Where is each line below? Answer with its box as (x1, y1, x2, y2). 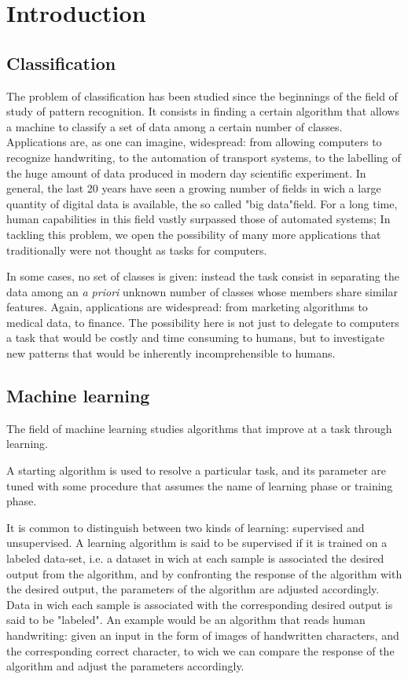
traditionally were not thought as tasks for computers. (6, 241, 267, 258)
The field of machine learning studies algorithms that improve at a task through (6, 420, 392, 436)
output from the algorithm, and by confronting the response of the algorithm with (6, 565, 402, 582)
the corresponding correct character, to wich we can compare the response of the (6, 642, 395, 659)
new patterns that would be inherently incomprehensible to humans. (6, 345, 336, 362)
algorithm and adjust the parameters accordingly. (6, 658, 244, 674)
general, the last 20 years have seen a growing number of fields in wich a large (6, 180, 381, 196)
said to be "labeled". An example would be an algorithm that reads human (6, 611, 366, 628)
